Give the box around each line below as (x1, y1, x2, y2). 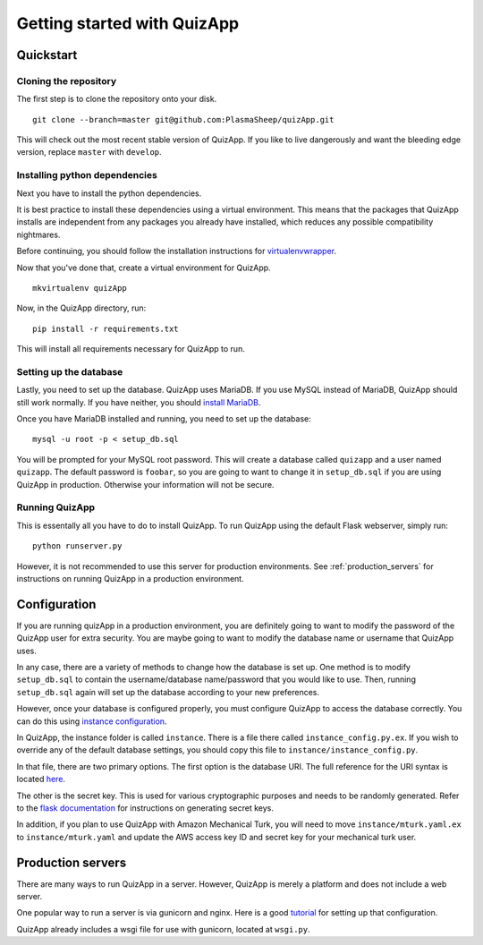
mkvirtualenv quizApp (32, 283, 127, 293)
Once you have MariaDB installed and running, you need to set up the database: (16, 413, 312, 424)
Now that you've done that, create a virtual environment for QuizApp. (16, 262, 272, 273)
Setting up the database (16, 365, 123, 378)
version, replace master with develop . (16, 147, 162, 157)
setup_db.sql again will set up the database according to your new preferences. (16, 686, 320, 697)
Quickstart (16, 47, 78, 63)
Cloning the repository (16, 74, 116, 87)
